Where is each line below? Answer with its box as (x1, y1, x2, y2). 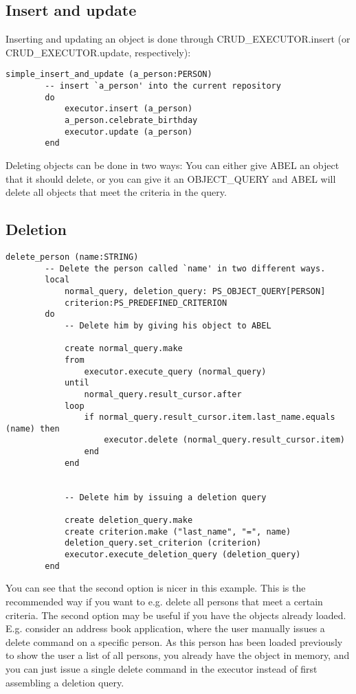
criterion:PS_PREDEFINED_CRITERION (64, 298, 227, 308)
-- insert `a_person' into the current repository (45, 81, 281, 91)
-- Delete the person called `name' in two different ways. (45, 263, 326, 273)
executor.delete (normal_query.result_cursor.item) (104, 435, 345, 445)
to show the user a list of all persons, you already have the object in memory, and (5, 648, 350, 662)
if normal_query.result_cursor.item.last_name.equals (84, 412, 335, 423)
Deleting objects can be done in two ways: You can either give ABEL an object (5, 157, 340, 172)
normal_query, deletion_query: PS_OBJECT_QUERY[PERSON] (64, 286, 326, 296)
